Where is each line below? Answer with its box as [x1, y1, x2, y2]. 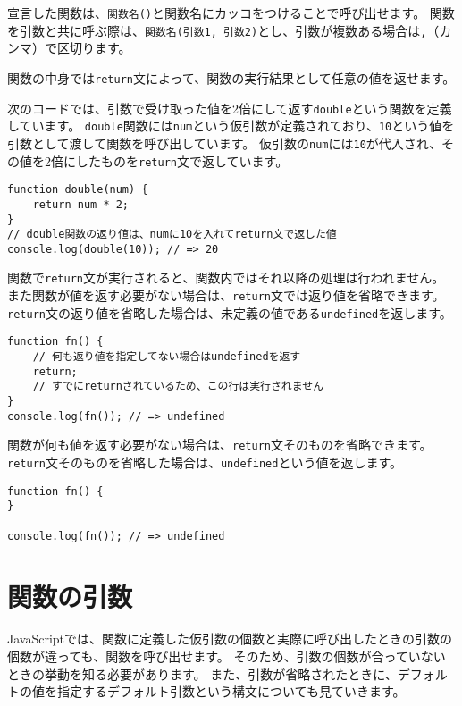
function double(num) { [7, 183, 148, 197]
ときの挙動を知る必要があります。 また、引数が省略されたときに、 [7, 664, 398, 683]
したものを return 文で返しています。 [75, 151, 289, 170]
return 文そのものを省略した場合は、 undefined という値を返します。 [7, 453, 402, 472]
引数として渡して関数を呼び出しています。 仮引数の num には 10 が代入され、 [7, 133, 441, 152]
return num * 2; [32, 198, 130, 211]
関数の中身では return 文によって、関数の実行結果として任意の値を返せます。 [7, 68, 456, 87]
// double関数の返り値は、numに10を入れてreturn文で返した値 [7, 228, 337, 241]
